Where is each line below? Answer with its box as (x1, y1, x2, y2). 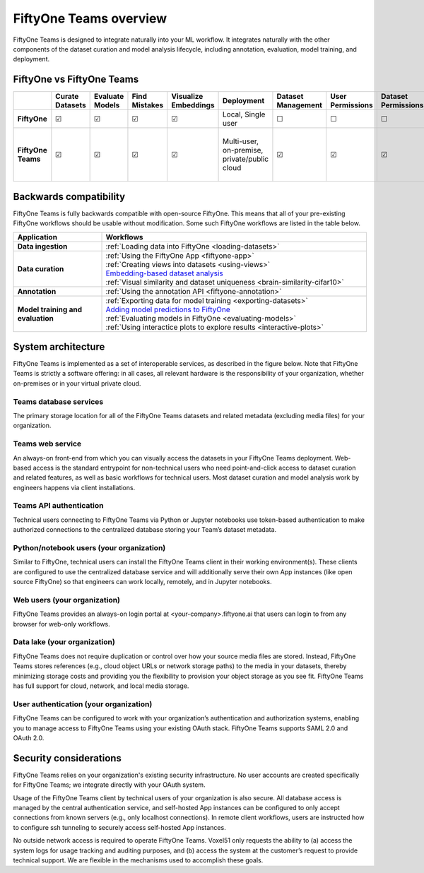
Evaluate (94, 92, 124, 102)
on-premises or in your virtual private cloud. (13, 379, 141, 388)
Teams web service (13, 439, 82, 449)
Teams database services (13, 396, 104, 406)
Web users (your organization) (13, 595, 120, 605)
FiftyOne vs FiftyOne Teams (13, 73, 139, 85)
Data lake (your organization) (13, 637, 116, 647)
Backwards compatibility (13, 191, 126, 203)
